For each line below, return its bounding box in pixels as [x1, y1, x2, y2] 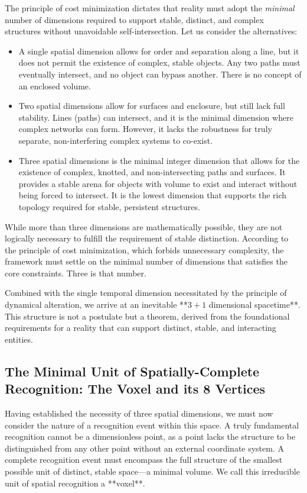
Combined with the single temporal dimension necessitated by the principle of [5, 286, 287, 299]
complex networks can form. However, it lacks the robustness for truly [18, 123, 272, 135]
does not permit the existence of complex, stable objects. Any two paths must [18, 56, 301, 69]
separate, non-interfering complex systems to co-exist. [18, 134, 213, 146]
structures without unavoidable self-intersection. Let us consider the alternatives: [5, 25, 298, 37]
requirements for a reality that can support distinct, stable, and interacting [5, 321, 276, 334]
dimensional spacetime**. [208, 298, 301, 311]
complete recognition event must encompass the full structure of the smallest [5, 453, 283, 466]
